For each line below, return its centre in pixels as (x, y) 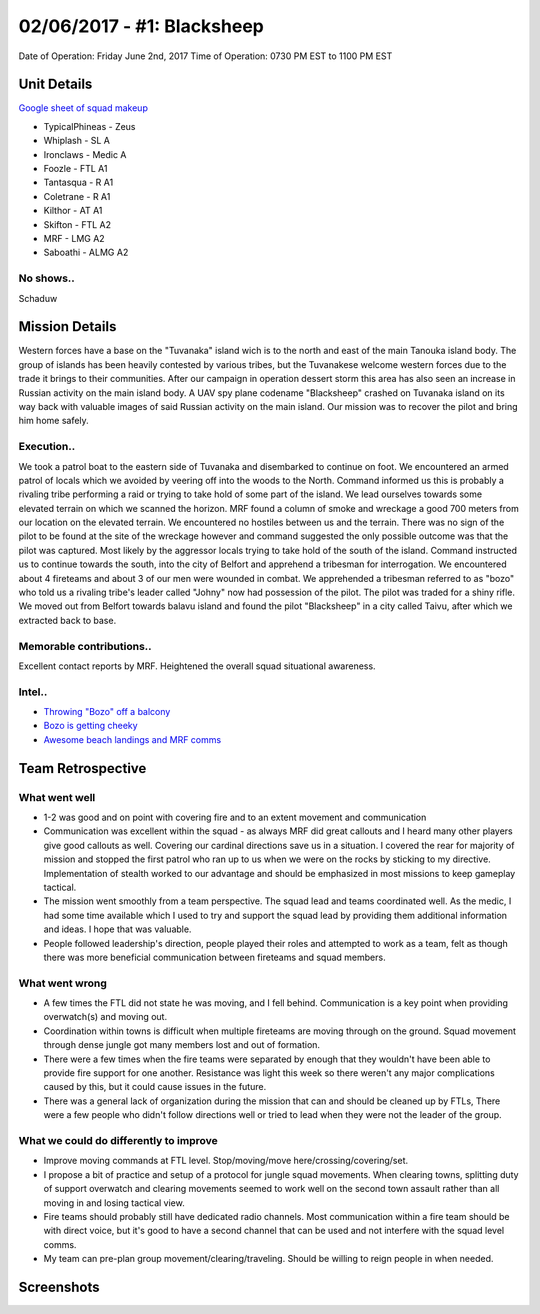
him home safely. (53, 421)
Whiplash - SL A (76, 141)
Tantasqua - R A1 (78, 182)
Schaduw (38, 298)
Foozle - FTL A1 (75, 169)
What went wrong (62, 983)
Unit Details (55, 84)
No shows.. (46, 278)
